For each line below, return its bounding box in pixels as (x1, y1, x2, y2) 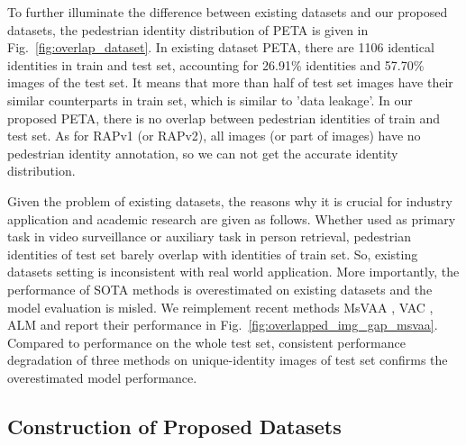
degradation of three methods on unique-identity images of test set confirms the (7, 350, 448, 369)
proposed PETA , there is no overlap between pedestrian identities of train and (7, 108, 441, 127)
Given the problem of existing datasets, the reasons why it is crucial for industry (7, 191, 452, 210)
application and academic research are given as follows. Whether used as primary (7, 209, 456, 228)
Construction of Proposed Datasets (7, 412, 342, 440)
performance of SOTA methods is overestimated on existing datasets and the (7, 279, 433, 298)
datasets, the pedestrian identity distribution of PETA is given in (7, 20, 369, 39)
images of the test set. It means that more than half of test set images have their (7, 73, 453, 92)
